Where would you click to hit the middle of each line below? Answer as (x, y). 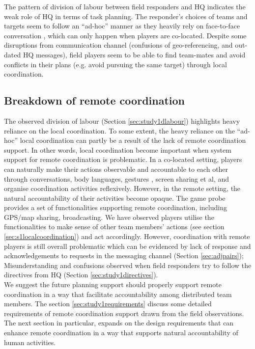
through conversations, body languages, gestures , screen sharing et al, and (117, 178)
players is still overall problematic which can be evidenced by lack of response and (127, 246)
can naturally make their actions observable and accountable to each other (116, 169)
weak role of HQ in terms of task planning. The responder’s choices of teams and (126, 16)
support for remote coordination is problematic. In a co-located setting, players (123, 159)
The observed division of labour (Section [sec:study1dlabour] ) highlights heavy (122, 121)
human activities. (30, 342)
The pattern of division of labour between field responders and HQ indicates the (125, 6)
